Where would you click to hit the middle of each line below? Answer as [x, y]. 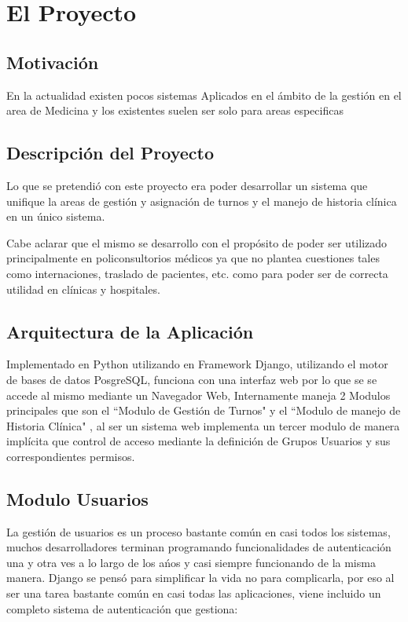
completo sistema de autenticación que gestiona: [122, 608]
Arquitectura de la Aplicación [130, 331]
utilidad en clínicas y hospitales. [83, 289]
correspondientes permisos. [71, 456]
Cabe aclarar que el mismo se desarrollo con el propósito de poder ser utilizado [197, 242]
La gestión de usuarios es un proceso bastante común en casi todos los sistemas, [198, 531]
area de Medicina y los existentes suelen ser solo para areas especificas [175, 110]
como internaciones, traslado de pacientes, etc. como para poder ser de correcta [197, 273]
